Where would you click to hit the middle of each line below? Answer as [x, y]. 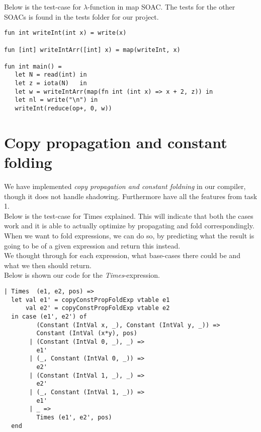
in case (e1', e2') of [49, 316]
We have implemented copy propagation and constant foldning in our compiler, [125, 186]
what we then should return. [48, 265]
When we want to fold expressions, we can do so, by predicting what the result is [129, 236]
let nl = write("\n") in [56, 100]
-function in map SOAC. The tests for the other [161, 7]
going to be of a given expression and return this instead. [92, 245]
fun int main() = [33, 66]
